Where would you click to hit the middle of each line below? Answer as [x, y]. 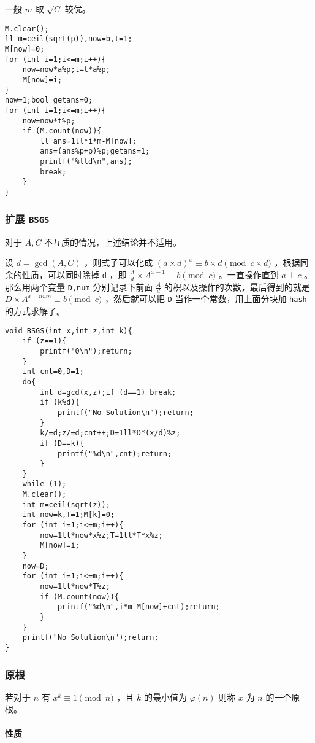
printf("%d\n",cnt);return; [115, 453]
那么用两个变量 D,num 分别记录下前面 [79, 286]
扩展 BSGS [27, 218]
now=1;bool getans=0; [49, 100]
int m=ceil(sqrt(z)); [66, 504]
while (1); [44, 484]
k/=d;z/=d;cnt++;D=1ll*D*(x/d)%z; [110, 433]
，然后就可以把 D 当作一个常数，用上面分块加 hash [206, 299]
